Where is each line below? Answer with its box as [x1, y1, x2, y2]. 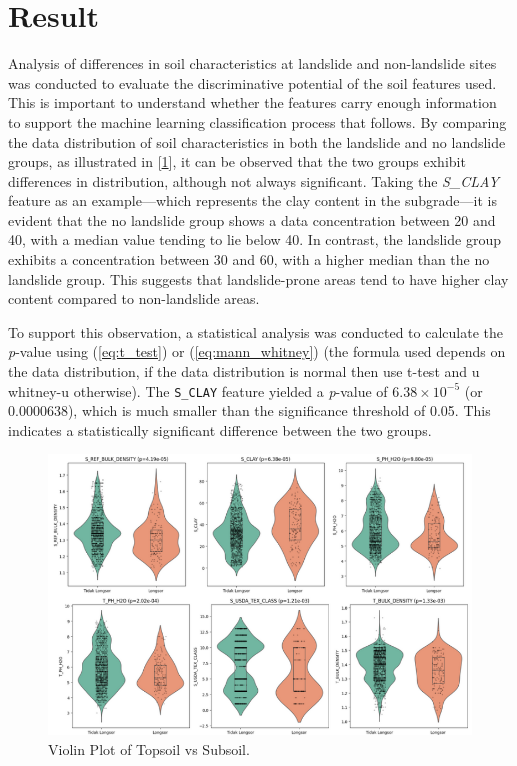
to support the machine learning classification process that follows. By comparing [8, 111, 507, 132]
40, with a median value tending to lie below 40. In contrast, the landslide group [8, 229, 501, 250]
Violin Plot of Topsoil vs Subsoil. [48, 738, 250, 759]
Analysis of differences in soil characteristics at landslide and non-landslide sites [8, 53, 497, 74]
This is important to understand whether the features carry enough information [8, 92, 497, 113]
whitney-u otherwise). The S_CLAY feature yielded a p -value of [8, 380, 388, 401]
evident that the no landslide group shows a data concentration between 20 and [8, 209, 496, 230]
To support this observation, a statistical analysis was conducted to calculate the [8, 321, 503, 342]
